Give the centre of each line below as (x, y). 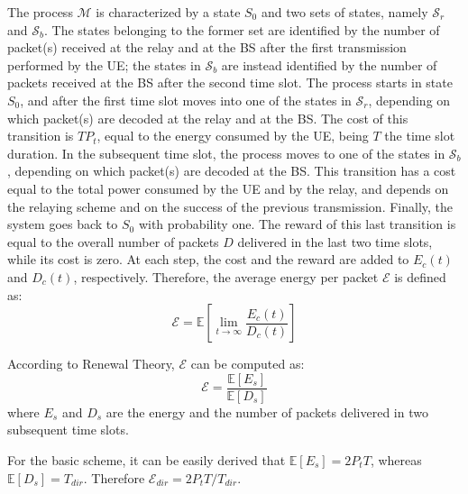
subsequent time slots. (68, 430)
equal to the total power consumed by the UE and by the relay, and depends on (228, 188)
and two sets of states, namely (344, 12)
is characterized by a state (168, 12)
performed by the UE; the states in (104, 64)
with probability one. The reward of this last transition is (297, 224)
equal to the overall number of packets (113, 241)
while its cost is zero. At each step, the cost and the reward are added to (208, 259)
